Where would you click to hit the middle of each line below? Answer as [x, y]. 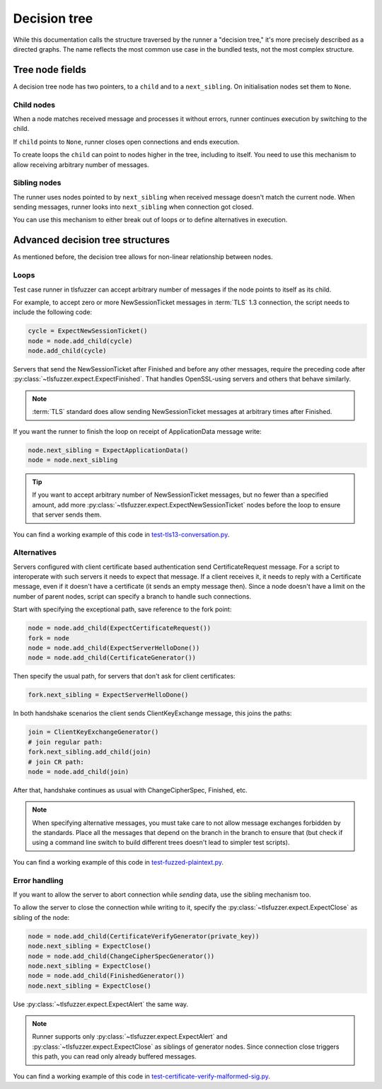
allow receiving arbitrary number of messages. [81, 165]
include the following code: [52, 312]
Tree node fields [50, 70]
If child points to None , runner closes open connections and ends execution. [126, 142]
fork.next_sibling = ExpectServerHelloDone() [108, 695]
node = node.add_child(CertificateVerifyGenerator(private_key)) [144, 936]
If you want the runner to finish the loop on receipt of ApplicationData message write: [137, 431]
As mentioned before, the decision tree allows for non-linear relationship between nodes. [143, 257]
